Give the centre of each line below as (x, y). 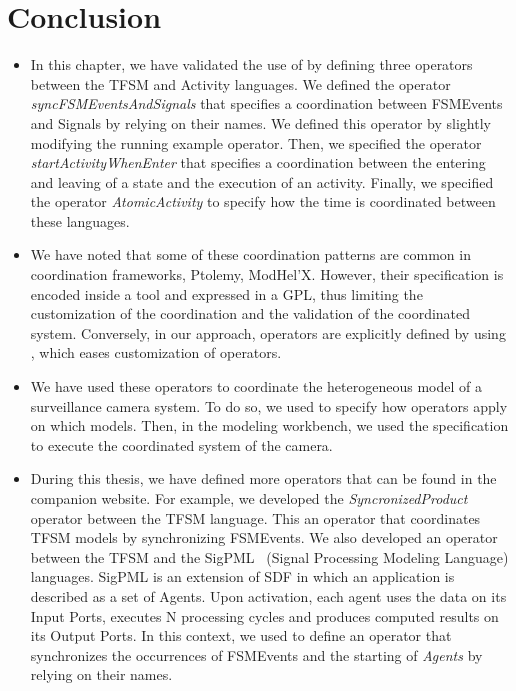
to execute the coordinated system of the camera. (181, 444)
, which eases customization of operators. (156, 352)
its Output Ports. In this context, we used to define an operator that (241, 635)
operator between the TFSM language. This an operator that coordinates (255, 517)
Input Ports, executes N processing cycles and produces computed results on (264, 615)
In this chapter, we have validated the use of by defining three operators (251, 64)
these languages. (80, 220)
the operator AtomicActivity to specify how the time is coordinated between (263, 201)
